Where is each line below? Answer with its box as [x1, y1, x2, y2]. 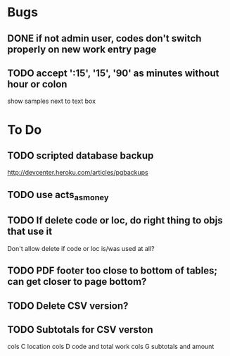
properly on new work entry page [7, 43, 157, 55]
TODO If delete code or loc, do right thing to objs [7, 214, 223, 226]
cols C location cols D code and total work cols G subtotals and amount [7, 343, 215, 351]
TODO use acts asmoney [7, 188, 109, 202]
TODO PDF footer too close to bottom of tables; [7, 265, 218, 277]
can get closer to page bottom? [7, 276, 147, 288]
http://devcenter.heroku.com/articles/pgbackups [7, 168, 149, 177]
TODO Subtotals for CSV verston [7, 324, 153, 336]
